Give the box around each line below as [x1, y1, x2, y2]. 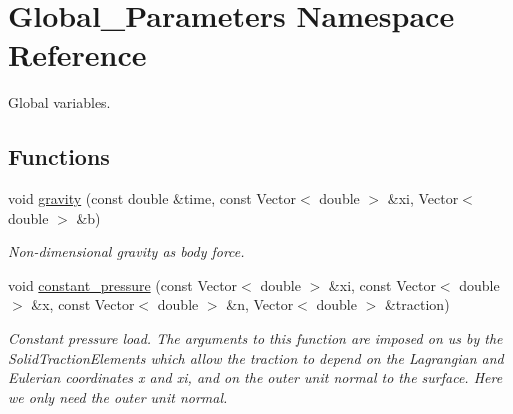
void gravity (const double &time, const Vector [8, 188, 297, 209]
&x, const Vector [31, 294, 135, 315]
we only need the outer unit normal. [8, 386, 228, 407]
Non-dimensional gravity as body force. [8, 241, 245, 262]
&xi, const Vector [328, 274, 436, 295]
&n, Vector [226, 294, 294, 315]
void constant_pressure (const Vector [8, 274, 238, 295]
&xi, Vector [387, 188, 459, 209]
